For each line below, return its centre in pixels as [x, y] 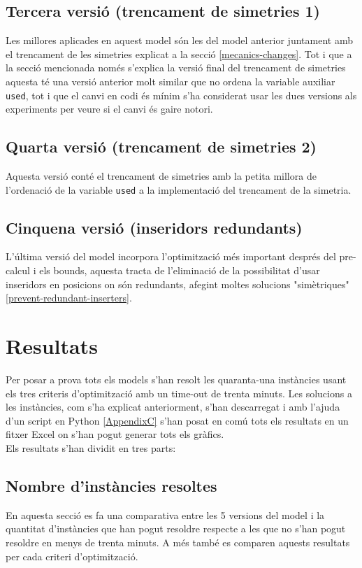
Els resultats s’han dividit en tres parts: [91, 447]
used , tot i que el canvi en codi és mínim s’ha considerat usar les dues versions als [181, 95]
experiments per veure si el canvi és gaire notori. [109, 109]
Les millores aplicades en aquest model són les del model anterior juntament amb [179, 40]
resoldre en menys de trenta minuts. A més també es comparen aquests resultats [178, 542]
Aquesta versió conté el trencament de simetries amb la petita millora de [161, 176]
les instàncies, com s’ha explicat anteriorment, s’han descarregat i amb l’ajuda [173, 407]
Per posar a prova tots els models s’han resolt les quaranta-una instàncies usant [176, 379]
